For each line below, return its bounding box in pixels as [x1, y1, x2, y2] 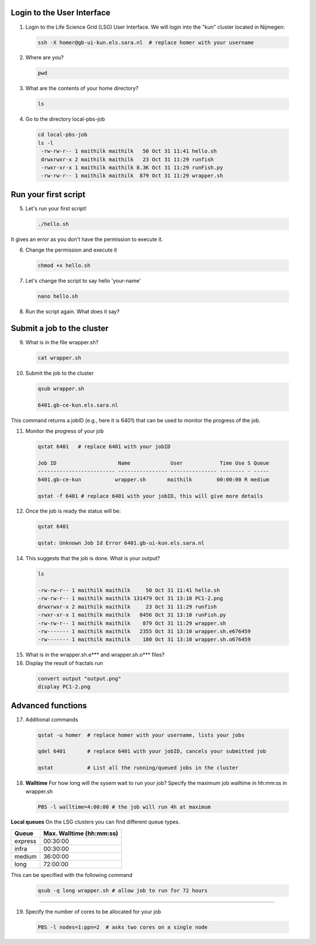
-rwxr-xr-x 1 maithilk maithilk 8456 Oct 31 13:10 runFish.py [37, 612, 226, 618]
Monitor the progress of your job [25, 428, 104, 435]
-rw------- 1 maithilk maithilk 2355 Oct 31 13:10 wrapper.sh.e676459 [37, 628, 251, 635]
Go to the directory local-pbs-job [25, 116, 105, 123]
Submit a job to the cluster [11, 323, 109, 333]
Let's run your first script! [25, 205, 87, 212]
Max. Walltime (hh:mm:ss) [43, 829, 118, 837]
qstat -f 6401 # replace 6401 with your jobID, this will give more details [37, 493, 263, 499]
